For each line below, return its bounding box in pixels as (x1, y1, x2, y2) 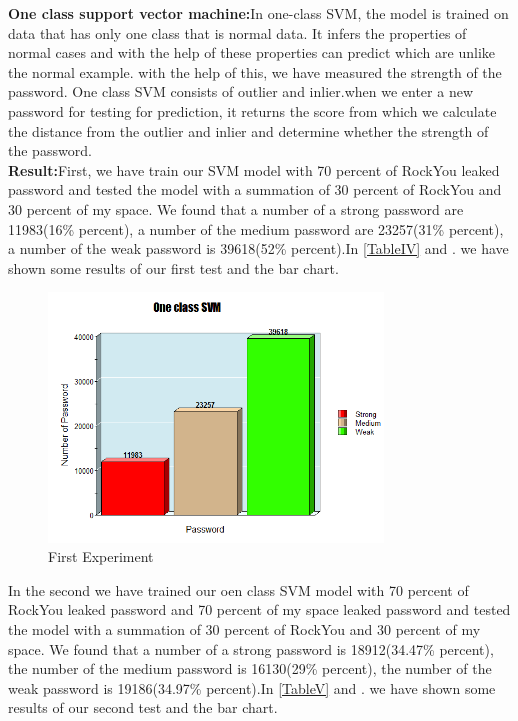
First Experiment (48, 546, 154, 567)
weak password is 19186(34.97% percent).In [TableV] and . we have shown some (8, 677, 496, 698)
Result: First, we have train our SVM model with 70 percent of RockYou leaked (8, 159, 500, 180)
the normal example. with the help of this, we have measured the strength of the (8, 61, 502, 82)
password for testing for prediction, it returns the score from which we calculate (8, 100, 497, 121)
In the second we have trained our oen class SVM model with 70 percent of (8, 579, 469, 600)
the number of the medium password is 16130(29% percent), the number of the (8, 658, 492, 679)
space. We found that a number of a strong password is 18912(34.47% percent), (8, 638, 494, 659)
